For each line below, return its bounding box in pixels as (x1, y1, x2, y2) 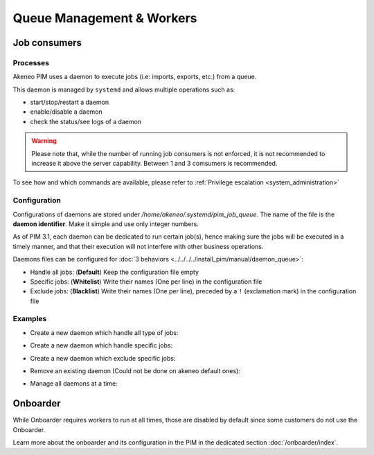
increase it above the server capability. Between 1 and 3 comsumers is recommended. (31, 160, 278, 168)
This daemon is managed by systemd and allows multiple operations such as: (12, 85, 235, 94)
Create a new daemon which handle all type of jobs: (30, 328, 179, 336)
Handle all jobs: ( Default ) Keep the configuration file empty (30, 268, 199, 276)
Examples (12, 314, 47, 324)
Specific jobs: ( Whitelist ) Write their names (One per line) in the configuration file (30, 277, 262, 286)
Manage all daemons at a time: (30, 379, 118, 388)
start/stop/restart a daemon (30, 98, 109, 107)
